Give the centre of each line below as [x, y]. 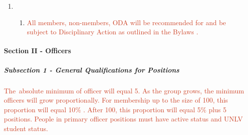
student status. [26, 128]
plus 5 [217, 109]
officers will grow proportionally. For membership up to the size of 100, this [116, 100]
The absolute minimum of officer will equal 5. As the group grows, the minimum [124, 90]
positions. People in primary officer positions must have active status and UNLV [124, 119]
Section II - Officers [38, 51]
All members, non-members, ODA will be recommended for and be [126, 22]
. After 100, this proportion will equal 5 [142, 109]
